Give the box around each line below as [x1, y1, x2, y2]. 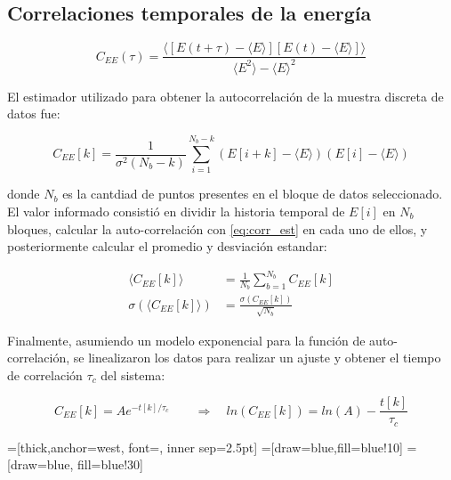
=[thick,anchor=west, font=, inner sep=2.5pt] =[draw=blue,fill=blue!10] [7, 437, 403, 456]
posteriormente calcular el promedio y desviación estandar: [7, 237, 327, 256]
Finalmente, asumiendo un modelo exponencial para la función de [7, 330, 366, 349]
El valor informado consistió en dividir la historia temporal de [7, 201, 345, 220]
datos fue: [7, 104, 60, 123]
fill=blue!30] [77, 455, 143, 474]
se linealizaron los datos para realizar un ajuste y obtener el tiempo [73, 348, 441, 367]
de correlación [7, 365, 83, 384]
